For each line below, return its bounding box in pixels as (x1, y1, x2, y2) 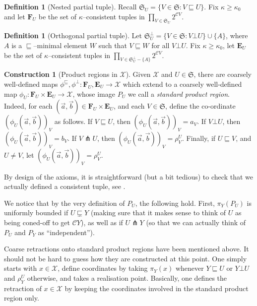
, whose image (72, 88, 115, 99)
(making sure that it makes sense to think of (90, 207, 226, 218)
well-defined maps (4, 78, 58, 89)
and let (4, 11, 25, 21)
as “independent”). (38, 227, 95, 237)
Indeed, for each (4, 101, 53, 111)
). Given (126, 69, 151, 79)
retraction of (4, 283, 42, 293)
